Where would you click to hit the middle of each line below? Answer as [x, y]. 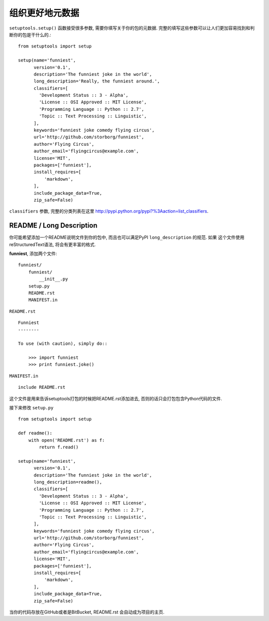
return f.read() [59, 447]
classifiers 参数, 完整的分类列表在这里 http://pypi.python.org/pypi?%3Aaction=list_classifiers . [109, 211]
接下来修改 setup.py [31, 408]
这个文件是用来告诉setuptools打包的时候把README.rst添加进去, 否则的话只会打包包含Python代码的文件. [116, 398]
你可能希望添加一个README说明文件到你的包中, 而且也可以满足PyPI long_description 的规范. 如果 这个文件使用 [127, 238]
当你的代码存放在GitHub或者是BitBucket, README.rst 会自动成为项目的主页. [87, 612]
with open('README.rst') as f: [67, 440]
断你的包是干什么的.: [30, 34]
